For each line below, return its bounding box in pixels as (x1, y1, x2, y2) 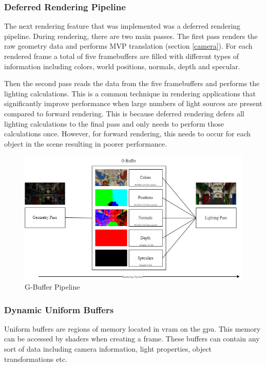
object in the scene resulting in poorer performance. (4, 138, 167, 149)
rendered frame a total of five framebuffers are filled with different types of (4, 51, 239, 61)
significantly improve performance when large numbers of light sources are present (4, 98, 262, 109)
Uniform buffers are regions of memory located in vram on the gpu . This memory (4, 323, 261, 334)
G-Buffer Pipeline (25, 281, 80, 292)
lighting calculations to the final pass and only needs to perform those (4, 118, 224, 129)
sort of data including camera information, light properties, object (4, 343, 212, 354)
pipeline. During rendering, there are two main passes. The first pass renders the (4, 30, 258, 41)
